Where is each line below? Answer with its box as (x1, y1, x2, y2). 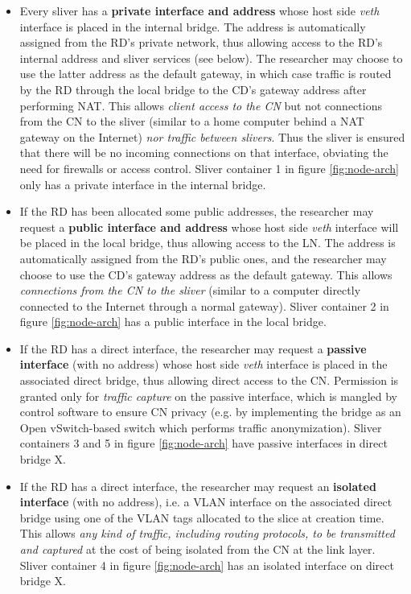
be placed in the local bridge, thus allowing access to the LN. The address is (19, 234, 396, 251)
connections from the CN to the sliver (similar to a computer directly (19, 282, 361, 299)
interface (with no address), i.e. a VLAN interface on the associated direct (19, 493, 393, 510)
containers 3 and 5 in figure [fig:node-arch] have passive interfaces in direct (19, 435, 388, 452)
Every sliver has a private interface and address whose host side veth (19, 2, 380, 19)
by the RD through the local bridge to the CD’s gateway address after (19, 80, 367, 97)
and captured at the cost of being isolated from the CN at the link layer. (19, 541, 376, 557)
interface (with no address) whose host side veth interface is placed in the (19, 356, 388, 373)
